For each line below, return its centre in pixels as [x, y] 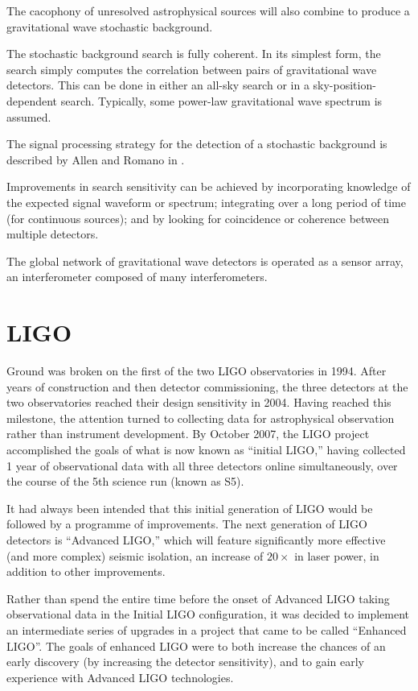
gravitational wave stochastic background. [110, 26]
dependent [32, 100]
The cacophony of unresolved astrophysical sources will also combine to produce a [208, 10]
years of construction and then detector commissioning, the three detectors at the [207, 386]
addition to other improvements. [86, 571]
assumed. [29, 116]
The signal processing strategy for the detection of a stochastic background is [197, 144]
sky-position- [344, 85]
